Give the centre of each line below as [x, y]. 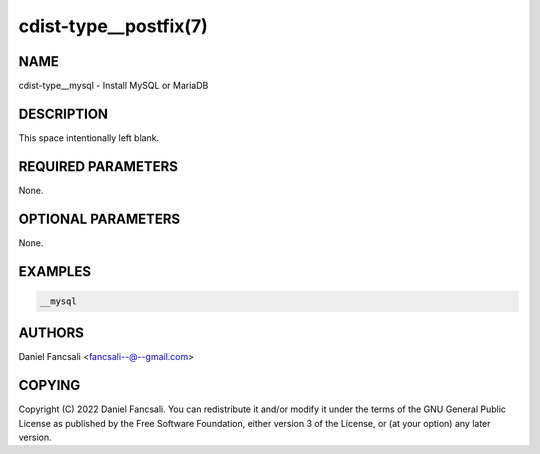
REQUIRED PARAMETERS [98, 166]
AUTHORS [51, 333]
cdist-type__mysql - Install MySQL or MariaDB [113, 86]
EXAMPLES [55, 271]
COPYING [49, 385]
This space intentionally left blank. [89, 137]
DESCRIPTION [63, 113]
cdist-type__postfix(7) [113, 26]
